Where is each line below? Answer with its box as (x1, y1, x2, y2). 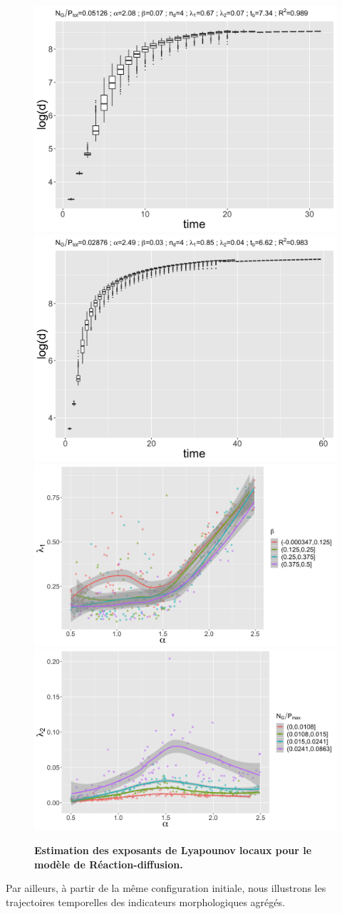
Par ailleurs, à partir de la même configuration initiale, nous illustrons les (6, 881, 326, 895)
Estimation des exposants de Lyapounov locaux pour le (34, 843, 312, 857)
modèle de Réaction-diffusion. (34, 856, 183, 871)
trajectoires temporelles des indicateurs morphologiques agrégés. (6, 894, 285, 909)
